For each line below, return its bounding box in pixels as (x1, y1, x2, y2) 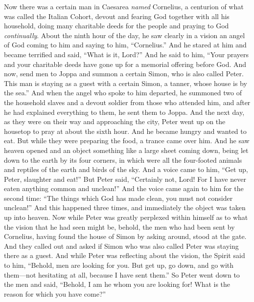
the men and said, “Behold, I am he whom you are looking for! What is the (4, 279, 231, 289)
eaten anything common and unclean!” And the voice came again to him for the (4, 183, 244, 194)
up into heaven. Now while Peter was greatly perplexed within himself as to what (4, 212, 248, 222)
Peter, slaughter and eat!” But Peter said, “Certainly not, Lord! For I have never (4, 173, 246, 184)
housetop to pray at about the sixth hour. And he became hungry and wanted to (4, 126, 247, 136)
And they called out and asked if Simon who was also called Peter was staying (4, 240, 239, 251)
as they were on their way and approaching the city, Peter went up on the (4, 116, 226, 127)
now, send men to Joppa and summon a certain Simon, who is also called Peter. (4, 68, 244, 79)
